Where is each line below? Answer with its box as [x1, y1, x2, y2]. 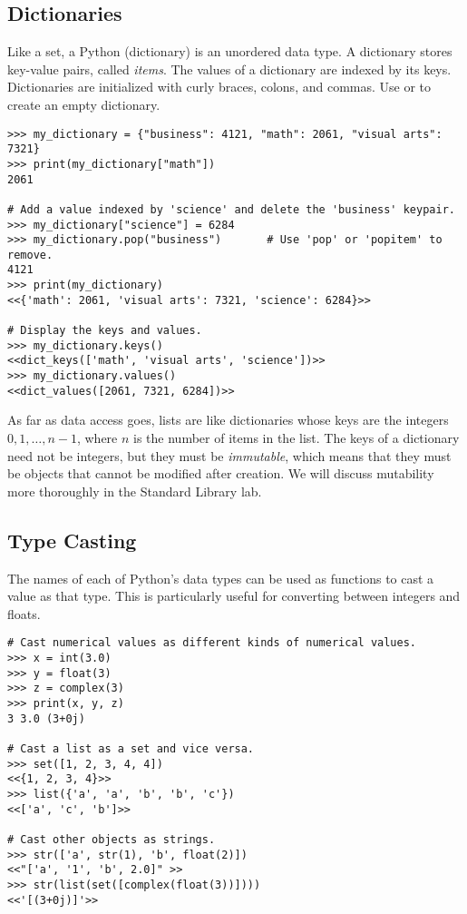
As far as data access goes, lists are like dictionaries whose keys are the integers [7, 410, 449, 429]
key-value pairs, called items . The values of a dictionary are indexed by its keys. [7, 59, 452, 78]
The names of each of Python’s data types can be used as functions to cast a [7, 568, 434, 587]
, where [76, 428, 118, 447]
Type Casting [7, 526, 137, 554]
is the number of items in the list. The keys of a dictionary [133, 428, 460, 447]
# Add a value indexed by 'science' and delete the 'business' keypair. [7, 202, 455, 216]
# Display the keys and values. [7, 324, 202, 338]
